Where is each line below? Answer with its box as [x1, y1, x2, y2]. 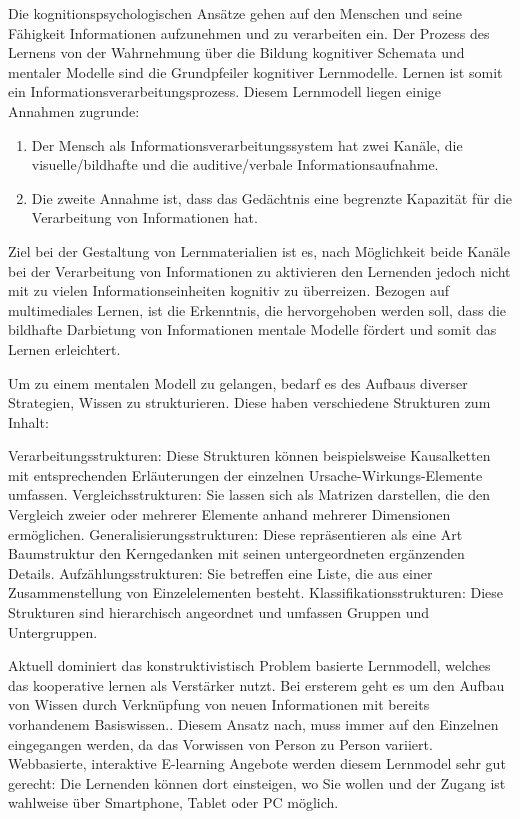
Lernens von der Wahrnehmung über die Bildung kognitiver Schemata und [8, 42, 465, 63]
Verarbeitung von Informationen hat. [31, 207, 258, 228]
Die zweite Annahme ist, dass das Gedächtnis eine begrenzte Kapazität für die [31, 187, 513, 208]
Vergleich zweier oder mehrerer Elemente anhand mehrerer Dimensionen [8, 504, 451, 525]
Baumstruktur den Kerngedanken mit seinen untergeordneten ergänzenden [8, 543, 465, 564]
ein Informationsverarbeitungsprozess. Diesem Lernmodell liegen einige [8, 81, 442, 102]
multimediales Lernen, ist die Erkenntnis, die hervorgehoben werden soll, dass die [8, 299, 507, 320]
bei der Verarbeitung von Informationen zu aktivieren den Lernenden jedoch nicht [8, 260, 511, 281]
